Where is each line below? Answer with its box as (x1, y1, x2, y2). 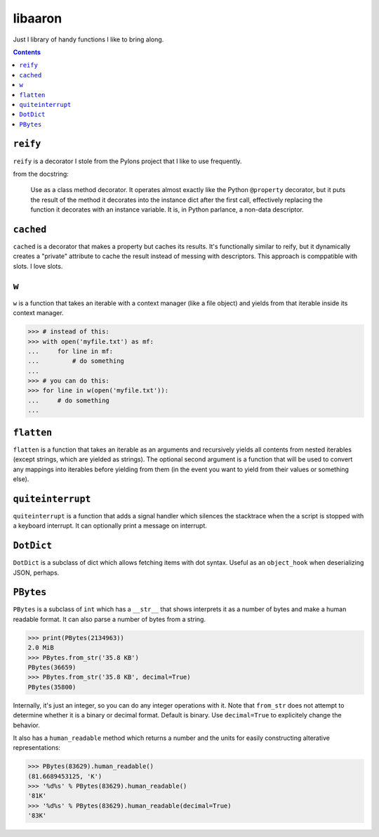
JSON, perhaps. (13, 568, 60, 577)
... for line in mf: (27, 347, 114, 355)
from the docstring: (13, 170, 69, 178)
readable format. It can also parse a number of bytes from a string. (13, 615, 206, 623)
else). (13, 475, 29, 483)
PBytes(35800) (27, 683, 77, 691)
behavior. (13, 721, 40, 729)
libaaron (13, 11, 62, 26)
